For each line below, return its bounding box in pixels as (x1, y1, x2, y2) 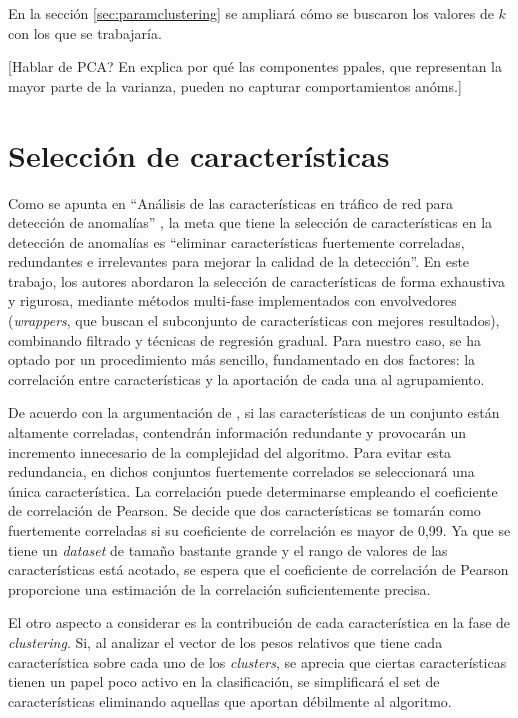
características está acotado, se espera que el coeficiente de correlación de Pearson (8, 559, 509, 580)
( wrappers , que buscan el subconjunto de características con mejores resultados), (8, 310, 500, 331)
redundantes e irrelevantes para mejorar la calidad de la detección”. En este (8, 251, 470, 272)
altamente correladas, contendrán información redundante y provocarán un (8, 422, 467, 443)
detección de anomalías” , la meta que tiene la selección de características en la (8, 212, 493, 233)
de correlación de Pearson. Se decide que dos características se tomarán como (8, 500, 481, 521)
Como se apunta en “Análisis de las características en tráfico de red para (8, 192, 454, 213)
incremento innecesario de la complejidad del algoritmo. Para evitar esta (8, 441, 452, 462)
